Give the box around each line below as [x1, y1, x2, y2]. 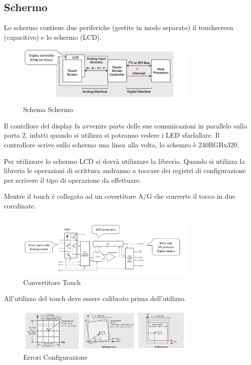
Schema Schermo [23, 104, 73, 114]
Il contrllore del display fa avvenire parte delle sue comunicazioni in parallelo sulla [4, 120, 247, 130]
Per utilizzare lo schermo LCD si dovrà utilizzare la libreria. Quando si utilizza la [4, 156, 245, 166]
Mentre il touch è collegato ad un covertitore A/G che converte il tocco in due [4, 191, 236, 201]
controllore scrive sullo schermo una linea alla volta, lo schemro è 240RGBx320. [4, 140, 239, 150]
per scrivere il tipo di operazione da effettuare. [4, 175, 142, 185]
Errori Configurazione [23, 351, 88, 362]
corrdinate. [4, 201, 36, 211]
